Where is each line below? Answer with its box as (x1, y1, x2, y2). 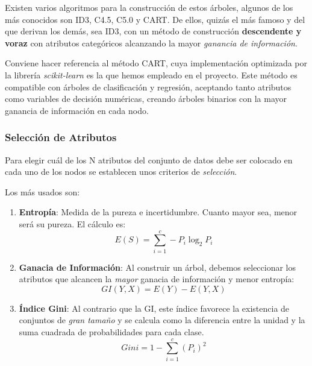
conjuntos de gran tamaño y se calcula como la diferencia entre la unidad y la (19, 314, 305, 326)
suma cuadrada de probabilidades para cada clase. (19, 326, 204, 338)
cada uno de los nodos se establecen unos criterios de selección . (5, 165, 237, 178)
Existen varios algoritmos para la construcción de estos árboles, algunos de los (5, 1, 293, 13)
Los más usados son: (5, 185, 80, 198)
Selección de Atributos (5, 130, 117, 145)
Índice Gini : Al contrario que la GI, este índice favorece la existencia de (19, 301, 290, 314)
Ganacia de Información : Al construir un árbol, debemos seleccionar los (19, 260, 296, 273)
